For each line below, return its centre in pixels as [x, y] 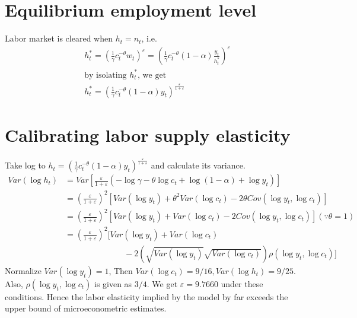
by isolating [106, 75]
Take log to [25, 165]
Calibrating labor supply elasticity [148, 134]
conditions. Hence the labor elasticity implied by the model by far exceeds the [146, 296]
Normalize [23, 270]
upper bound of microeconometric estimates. [86, 308]
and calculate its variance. [198, 165]
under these [242, 283]
